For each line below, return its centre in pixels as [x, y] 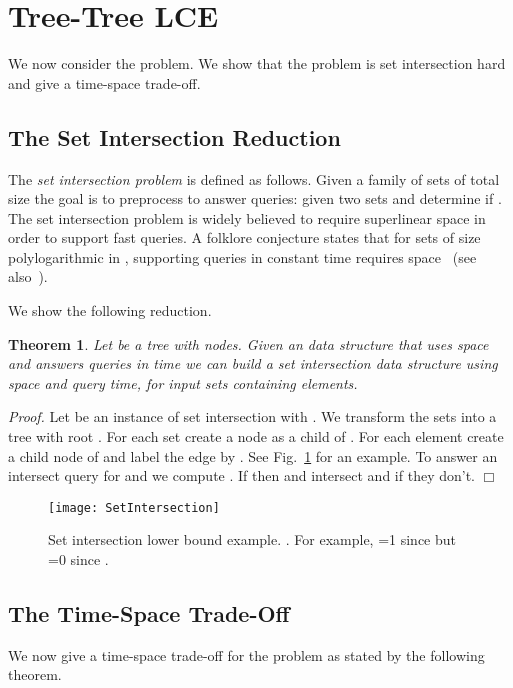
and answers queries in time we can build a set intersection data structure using [253, 363]
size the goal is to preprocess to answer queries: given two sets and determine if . [255, 198]
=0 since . [78, 559]
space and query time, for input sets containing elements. [183, 382]
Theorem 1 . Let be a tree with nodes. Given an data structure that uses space [248, 343]
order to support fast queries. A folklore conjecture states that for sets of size [244, 237]
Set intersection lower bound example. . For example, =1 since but [252, 539]
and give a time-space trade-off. [104, 82]
